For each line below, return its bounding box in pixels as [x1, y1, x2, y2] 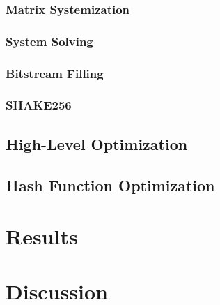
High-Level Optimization [6, 133, 188, 154]
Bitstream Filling [6, 64, 104, 82]
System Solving [6, 32, 93, 50]
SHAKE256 [6, 96, 72, 114]
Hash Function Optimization [6, 174, 215, 195]
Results [6, 222, 78, 251]
